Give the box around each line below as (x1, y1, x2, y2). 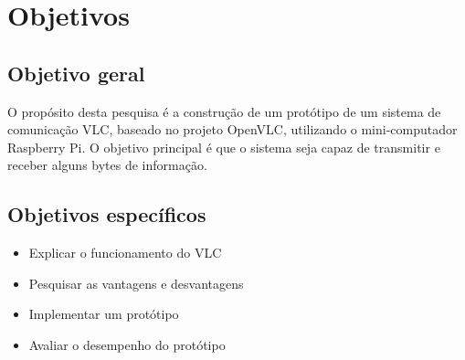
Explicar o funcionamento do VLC (28, 243, 222, 262)
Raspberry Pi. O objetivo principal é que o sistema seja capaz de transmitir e (7, 137, 440, 156)
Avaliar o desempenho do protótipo (28, 334, 226, 354)
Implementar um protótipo (28, 304, 179, 323)
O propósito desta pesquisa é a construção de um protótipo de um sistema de (7, 101, 441, 121)
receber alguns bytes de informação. (7, 155, 207, 175)
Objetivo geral (7, 58, 145, 87)
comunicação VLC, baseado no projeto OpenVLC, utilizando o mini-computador (7, 120, 458, 139)
